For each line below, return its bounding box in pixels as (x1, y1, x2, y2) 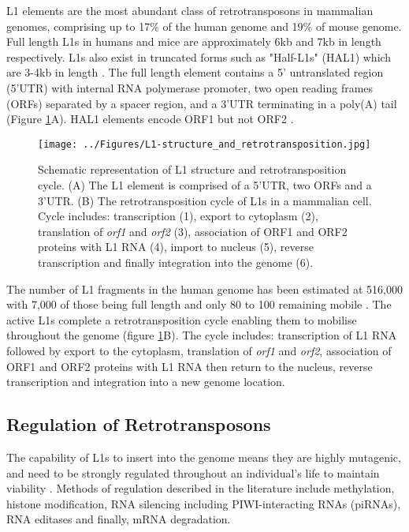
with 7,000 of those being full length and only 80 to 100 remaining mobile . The (6, 296, 392, 313)
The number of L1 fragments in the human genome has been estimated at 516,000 (6, 280, 403, 297)
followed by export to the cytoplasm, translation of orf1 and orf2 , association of (6, 342, 392, 358)
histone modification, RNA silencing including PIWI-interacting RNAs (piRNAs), (6, 495, 401, 511)
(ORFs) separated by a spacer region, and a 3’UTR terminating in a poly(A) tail (6, 95, 397, 111)
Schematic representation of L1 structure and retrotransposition (38, 161, 347, 178)
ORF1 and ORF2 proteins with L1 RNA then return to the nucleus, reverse (6, 358, 373, 374)
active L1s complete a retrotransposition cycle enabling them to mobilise (6, 311, 357, 328)
